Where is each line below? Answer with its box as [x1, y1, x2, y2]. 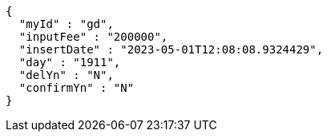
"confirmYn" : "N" [18, 81, 135, 94]
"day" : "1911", [18, 56, 121, 69]
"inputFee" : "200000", [18, 30, 168, 43]
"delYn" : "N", [18, 69, 114, 81]
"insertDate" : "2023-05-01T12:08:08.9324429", [18, 43, 324, 56]
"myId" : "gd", [18, 18, 114, 30]
